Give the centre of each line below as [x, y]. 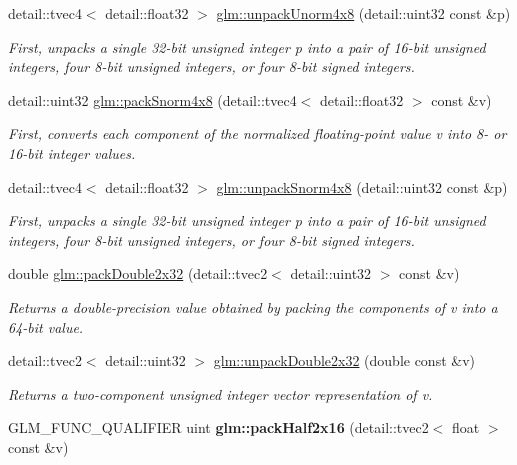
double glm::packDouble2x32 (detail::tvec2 [138, 273]
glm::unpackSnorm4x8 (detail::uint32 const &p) [362, 186]
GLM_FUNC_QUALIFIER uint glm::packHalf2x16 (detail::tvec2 [218, 427]
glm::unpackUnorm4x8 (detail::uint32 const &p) [363, 13]
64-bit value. [46, 326]
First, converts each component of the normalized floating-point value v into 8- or [257, 133]
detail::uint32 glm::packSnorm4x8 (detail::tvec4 [152, 99]
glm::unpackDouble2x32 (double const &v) [344, 360]
